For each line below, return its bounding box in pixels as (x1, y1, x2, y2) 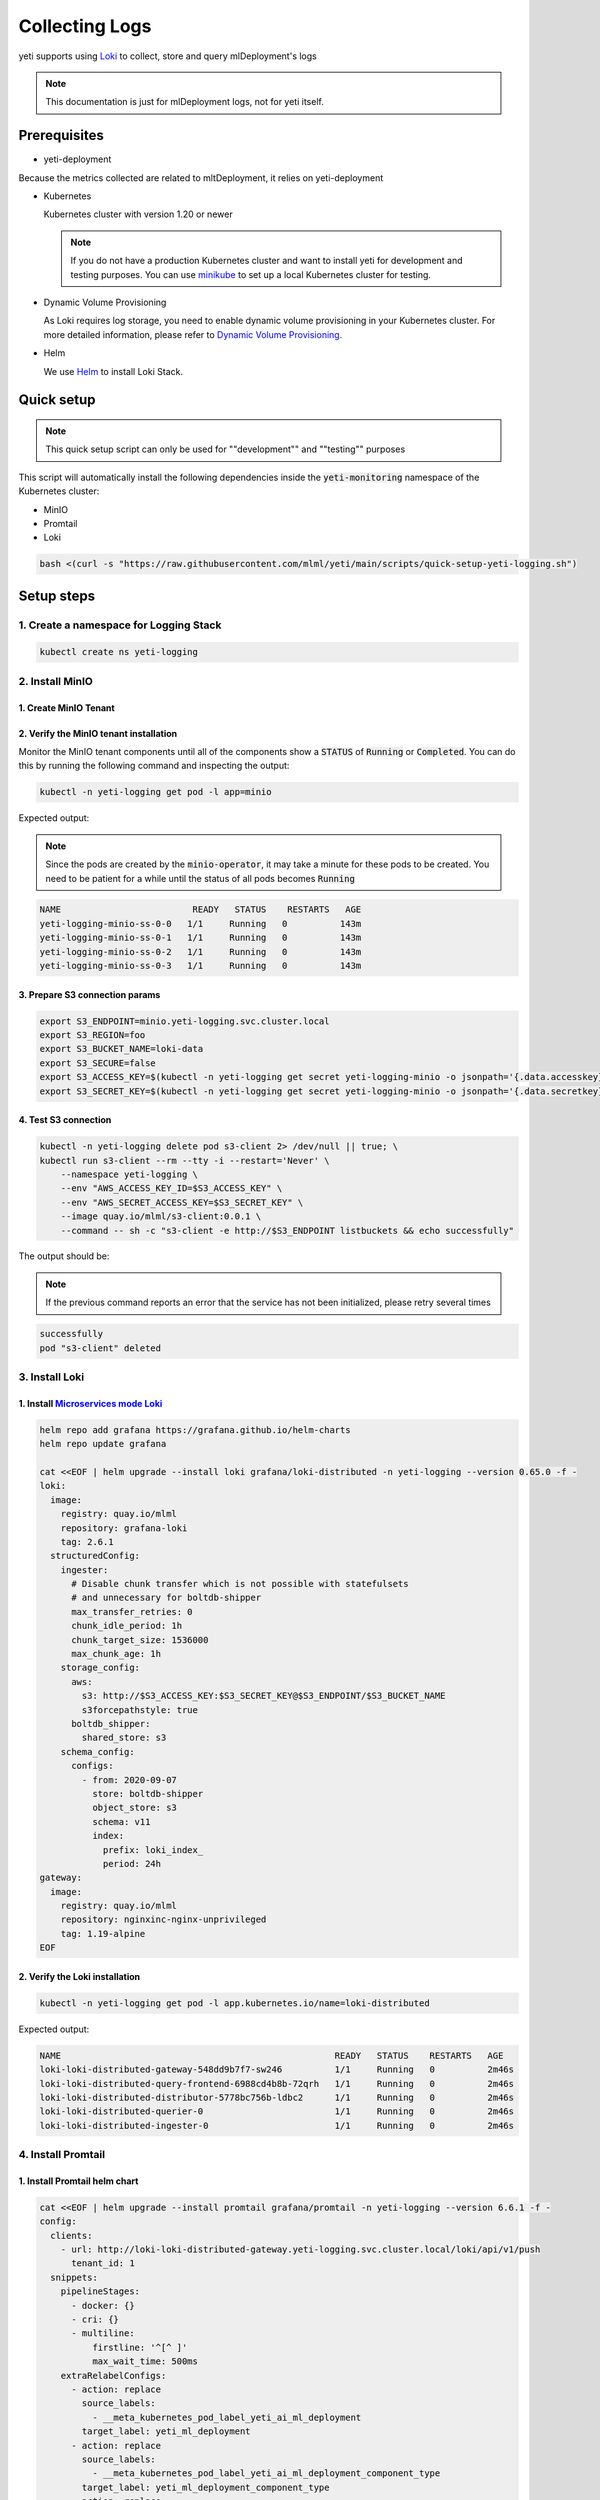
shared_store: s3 (81, 1732, 167, 1744)
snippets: (50, 2271, 99, 2283)
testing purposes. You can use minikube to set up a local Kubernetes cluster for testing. (70, 268, 432, 280)
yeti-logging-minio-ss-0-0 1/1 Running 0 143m (39, 918, 362, 929)
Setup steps (18, 587, 95, 604)
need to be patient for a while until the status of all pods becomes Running (45, 872, 355, 884)
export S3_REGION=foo (39, 1030, 146, 1041)
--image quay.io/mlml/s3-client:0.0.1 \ (60, 1211, 262, 1222)
